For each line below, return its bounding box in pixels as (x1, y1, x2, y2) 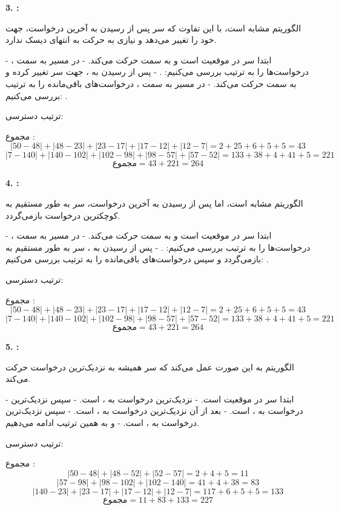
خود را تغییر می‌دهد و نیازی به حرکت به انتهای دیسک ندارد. (5, 33, 217, 46)
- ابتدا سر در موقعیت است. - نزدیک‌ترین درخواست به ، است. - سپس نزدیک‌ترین (5, 392, 294, 405)
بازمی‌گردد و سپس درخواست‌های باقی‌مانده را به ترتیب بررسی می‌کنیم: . (5, 253, 269, 265)
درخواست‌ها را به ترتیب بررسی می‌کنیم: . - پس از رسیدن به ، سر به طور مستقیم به (5, 240, 311, 253)
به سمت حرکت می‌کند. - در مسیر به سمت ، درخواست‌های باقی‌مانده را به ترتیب (5, 77, 297, 89)
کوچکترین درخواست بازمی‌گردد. (5, 208, 120, 221)
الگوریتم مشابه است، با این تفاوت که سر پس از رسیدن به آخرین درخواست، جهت (5, 21, 301, 34)
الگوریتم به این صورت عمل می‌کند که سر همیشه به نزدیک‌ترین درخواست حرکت (5, 360, 294, 373)
